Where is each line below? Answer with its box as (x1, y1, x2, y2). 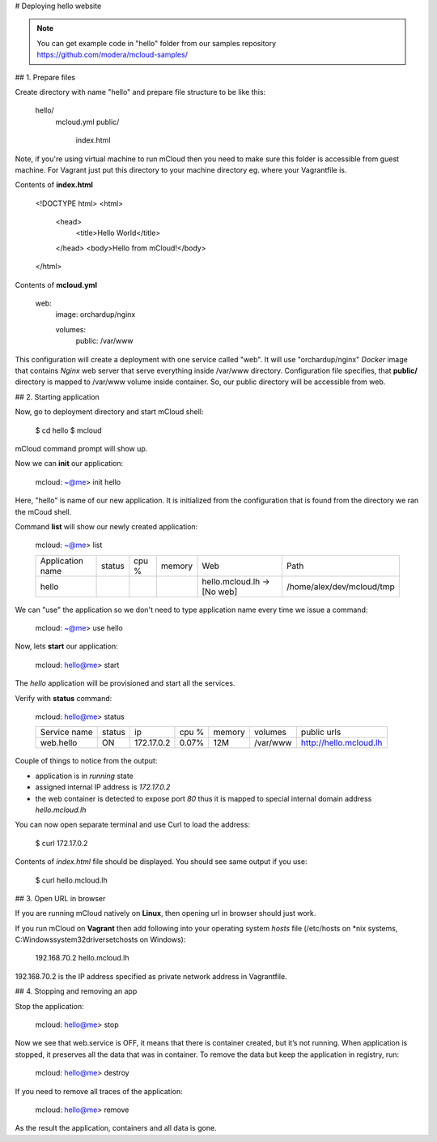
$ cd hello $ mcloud (35, 426, 102, 435)
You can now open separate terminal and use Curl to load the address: (15, 819, 251, 830)
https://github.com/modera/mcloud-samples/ (36, 49, 188, 60)
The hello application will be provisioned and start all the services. (15, 678, 235, 688)
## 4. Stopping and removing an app (15, 986, 138, 996)
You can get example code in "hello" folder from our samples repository (36, 38, 277, 48)
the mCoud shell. (15, 507, 72, 516)
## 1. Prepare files (15, 72, 76, 82)
